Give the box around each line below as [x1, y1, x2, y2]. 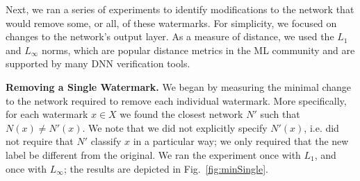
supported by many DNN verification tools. [6, 56, 190, 71]
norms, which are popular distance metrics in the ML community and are [42, 42, 355, 57]
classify [90, 134, 122, 148]
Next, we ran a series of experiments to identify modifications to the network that [6, 2, 354, 16]
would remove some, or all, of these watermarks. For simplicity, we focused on [6, 15, 337, 30]
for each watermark [6, 107, 88, 121]
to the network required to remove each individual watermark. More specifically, [6, 93, 347, 107]
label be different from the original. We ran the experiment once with [6, 147, 301, 162]
